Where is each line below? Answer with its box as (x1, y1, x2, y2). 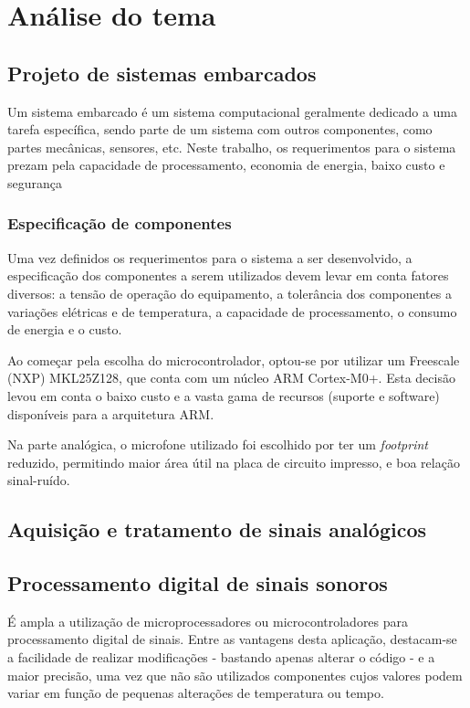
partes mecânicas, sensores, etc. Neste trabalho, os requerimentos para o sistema (7, 137, 456, 156)
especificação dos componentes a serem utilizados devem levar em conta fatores (7, 266, 449, 285)
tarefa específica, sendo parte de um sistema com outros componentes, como (7, 120, 433, 139)
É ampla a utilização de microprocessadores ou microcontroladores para (7, 611, 409, 630)
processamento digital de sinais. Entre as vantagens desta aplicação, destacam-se (7, 629, 457, 649)
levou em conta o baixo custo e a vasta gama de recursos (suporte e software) (7, 386, 440, 405)
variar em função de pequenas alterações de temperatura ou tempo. (7, 683, 384, 703)
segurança (7, 173, 63, 192)
